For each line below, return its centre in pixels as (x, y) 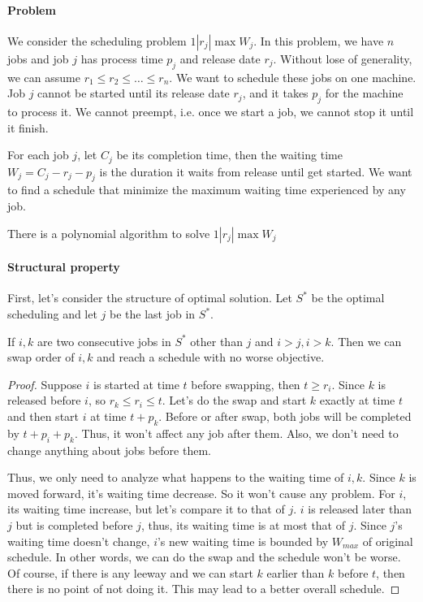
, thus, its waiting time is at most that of (243, 524)
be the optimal (348, 298)
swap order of (41, 357)
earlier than (296, 572)
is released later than (360, 509)
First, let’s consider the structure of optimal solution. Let (150, 298)
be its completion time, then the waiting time (229, 155)
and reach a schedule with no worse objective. (211, 357)
